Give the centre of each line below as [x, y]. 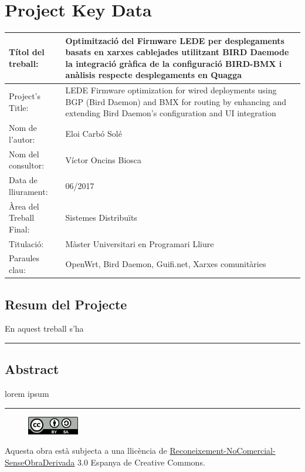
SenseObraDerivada [40, 462]
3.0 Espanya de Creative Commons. [141, 462]
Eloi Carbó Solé [94, 134]
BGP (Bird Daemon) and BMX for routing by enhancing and [176, 101]
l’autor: [22, 139]
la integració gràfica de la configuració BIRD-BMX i [174, 63]
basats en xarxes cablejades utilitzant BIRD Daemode [177, 52]
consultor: [27, 165]
